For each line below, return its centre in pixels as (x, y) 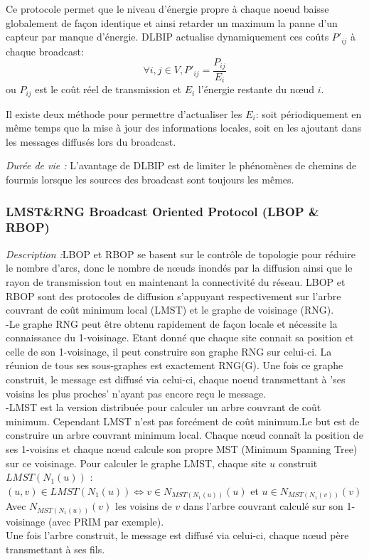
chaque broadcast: (45, 51)
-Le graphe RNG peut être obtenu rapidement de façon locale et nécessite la (172, 323)
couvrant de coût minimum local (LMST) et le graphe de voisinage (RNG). (170, 310)
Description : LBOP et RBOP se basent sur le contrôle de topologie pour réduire (181, 254)
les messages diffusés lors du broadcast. (91, 141)
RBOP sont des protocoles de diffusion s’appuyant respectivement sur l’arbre (173, 296)
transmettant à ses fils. (55, 549)
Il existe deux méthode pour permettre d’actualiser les (124, 113)
